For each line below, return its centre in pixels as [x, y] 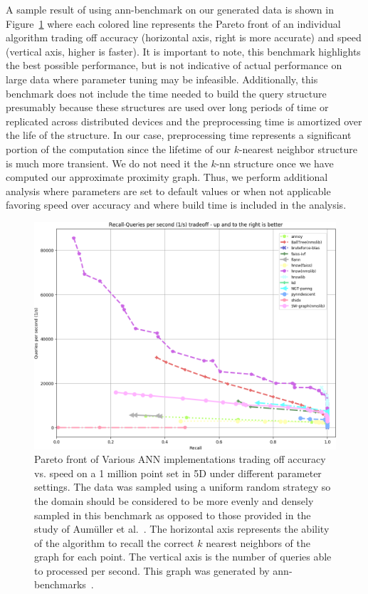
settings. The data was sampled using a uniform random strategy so [183, 487]
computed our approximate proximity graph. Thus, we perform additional [167, 177]
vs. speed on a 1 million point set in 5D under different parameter [178, 473]
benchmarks [60, 584]
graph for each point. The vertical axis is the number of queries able [183, 557]
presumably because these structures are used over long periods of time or [167, 107]
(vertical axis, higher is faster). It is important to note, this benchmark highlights [183, 51]
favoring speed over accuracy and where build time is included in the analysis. [176, 205]
